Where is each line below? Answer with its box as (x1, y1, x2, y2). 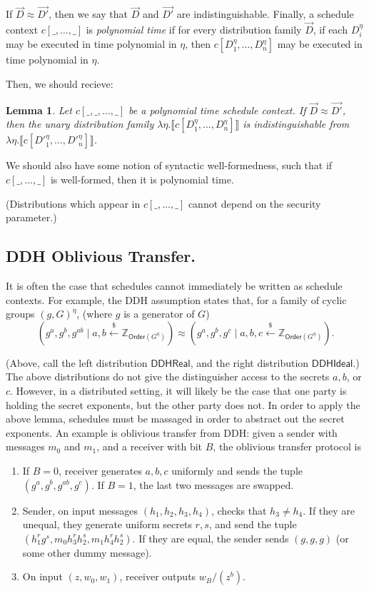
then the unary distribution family (6, 116, 154, 131)
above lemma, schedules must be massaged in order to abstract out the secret (6, 411, 345, 426)
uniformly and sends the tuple (171, 463, 303, 478)
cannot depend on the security (188, 196, 321, 211)
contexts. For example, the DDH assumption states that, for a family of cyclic (6, 292, 347, 307)
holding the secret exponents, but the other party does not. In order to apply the (6, 397, 360, 412)
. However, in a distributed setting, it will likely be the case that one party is (10, 383, 347, 398)
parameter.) (6, 210, 57, 225)
